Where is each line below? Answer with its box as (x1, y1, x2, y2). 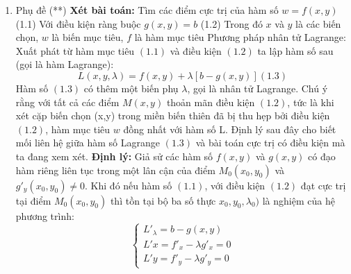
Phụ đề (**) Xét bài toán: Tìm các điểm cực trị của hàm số (15, 3, 279, 17)
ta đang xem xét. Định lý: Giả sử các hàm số (15, 148, 213, 163)
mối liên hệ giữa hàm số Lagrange (15, 135, 160, 150)
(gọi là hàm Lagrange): (15, 57, 114, 71)
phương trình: (15, 208, 74, 223)
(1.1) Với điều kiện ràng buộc (15, 16, 141, 31)
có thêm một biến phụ (83, 80, 179, 95)
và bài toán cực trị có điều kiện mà (195, 135, 345, 150)
